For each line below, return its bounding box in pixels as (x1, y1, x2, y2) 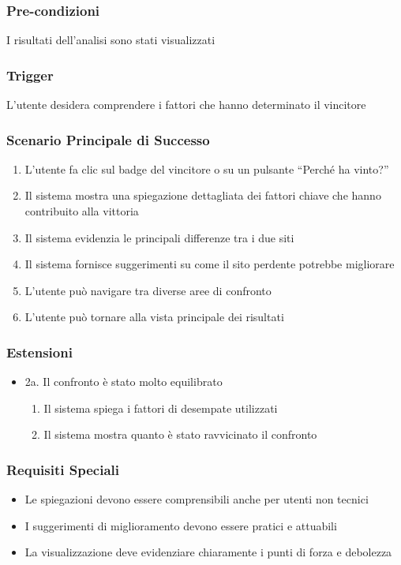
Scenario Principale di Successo (6, 129, 210, 149)
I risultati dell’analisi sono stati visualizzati (6, 32, 215, 48)
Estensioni (6, 342, 73, 361)
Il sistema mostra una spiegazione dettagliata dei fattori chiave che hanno (24, 187, 381, 204)
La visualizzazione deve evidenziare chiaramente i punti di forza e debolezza (24, 544, 392, 560)
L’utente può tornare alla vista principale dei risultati (24, 309, 284, 325)
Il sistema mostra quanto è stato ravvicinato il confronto (43, 426, 317, 443)
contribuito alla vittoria (24, 203, 139, 219)
